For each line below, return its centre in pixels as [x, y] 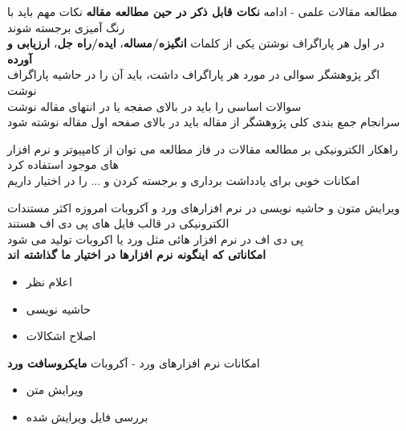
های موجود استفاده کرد [63, 164]
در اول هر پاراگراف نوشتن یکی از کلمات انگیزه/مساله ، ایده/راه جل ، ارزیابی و [196, 43]
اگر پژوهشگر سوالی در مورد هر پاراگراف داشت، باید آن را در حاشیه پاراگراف [194, 74]
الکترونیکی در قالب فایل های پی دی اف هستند [118, 223]
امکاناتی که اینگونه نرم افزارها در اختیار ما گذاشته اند [137, 254]
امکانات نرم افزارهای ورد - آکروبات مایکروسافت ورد [134, 362]
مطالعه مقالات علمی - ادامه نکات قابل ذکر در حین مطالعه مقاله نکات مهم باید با [203, 11]
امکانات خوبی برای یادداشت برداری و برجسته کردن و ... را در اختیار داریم [184, 180]
